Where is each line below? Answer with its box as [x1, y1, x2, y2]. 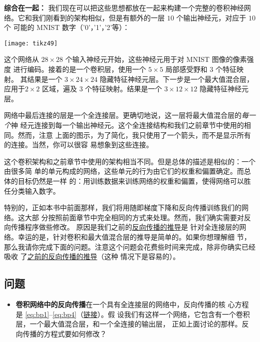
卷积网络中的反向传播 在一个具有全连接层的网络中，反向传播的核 [15, 299, 226, 309]
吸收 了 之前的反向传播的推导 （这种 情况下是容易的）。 [4, 251, 180, 262]
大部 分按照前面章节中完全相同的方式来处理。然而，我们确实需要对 [24, 212, 244, 222]
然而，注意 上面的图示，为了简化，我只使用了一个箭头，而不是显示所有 [17, 129, 251, 140]
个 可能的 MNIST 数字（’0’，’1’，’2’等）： [4, 22, 130, 32]
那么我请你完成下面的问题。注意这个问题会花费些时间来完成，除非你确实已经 [4, 241, 256, 252]
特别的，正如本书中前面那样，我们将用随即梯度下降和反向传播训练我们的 [4, 202, 242, 213]
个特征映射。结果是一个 [85, 83, 162, 94]
